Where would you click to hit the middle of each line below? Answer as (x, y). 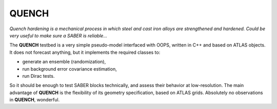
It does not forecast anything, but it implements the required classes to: (85, 52)
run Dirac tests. (38, 76)
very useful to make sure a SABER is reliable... (58, 35)
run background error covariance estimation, (70, 69)
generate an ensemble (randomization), (64, 62)
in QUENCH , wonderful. (35, 100)
